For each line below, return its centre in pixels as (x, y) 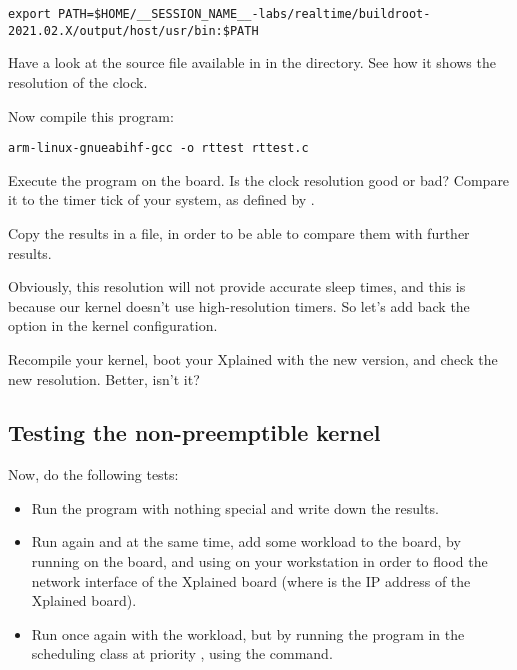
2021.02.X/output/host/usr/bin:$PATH (133, 30)
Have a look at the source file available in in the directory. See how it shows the (252, 62)
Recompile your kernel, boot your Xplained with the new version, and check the (253, 358)
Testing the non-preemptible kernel (194, 432)
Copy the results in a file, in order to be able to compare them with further (239, 232)
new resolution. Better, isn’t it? (104, 378)
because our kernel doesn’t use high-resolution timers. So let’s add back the (239, 305)
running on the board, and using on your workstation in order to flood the (259, 561)
